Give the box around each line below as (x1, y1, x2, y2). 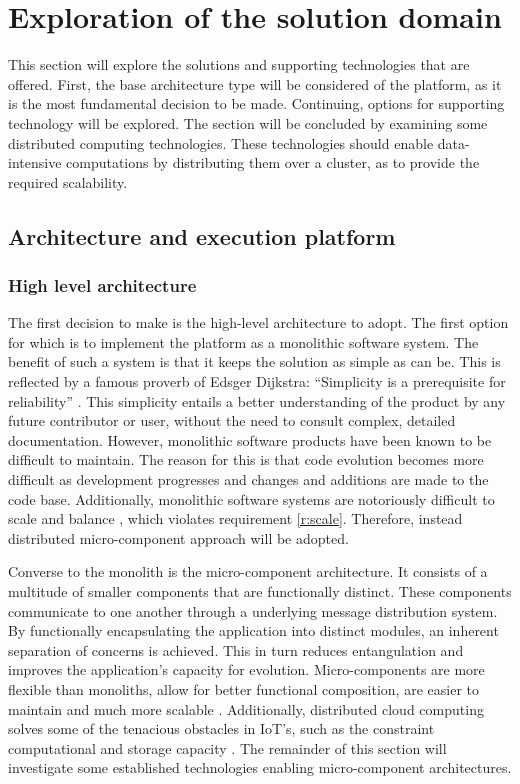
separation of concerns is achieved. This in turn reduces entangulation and (8, 639, 464, 660)
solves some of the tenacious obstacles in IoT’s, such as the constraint (8, 718, 435, 739)
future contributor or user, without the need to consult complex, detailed (8, 410, 456, 431)
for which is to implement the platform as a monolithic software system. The (8, 331, 479, 352)
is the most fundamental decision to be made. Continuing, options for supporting (8, 93, 505, 114)
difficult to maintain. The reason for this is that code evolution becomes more (8, 449, 484, 470)
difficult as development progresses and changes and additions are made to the (8, 469, 489, 490)
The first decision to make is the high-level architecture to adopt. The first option (8, 312, 509, 333)
